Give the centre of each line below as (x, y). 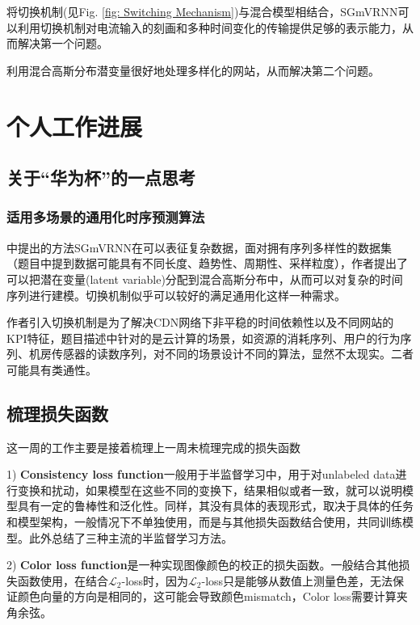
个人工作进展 (75, 126)
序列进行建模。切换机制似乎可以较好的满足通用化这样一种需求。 (176, 295)
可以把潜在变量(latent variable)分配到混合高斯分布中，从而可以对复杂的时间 (205, 279)
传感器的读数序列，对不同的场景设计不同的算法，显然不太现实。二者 (232, 354)
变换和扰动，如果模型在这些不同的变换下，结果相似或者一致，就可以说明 (210, 490)
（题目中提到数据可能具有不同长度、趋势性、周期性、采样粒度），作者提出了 (207, 263)
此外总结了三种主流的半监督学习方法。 (130, 537)
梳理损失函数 (57, 413)
